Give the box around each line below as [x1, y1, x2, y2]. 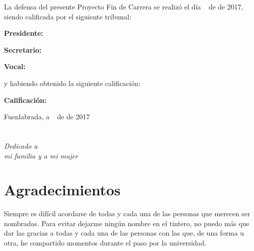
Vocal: [4, 61, 26, 72]
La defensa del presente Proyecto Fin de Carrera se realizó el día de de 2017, [4, 1, 244, 11]
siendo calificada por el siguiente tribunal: [4, 11, 131, 21]
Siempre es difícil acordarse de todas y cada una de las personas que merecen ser [4, 208, 251, 219]
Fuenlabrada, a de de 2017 [4, 111, 90, 122]
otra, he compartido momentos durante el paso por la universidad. [4, 238, 207, 248]
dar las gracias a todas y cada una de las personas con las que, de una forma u [4, 228, 244, 238]
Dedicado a [4, 140, 38, 151]
